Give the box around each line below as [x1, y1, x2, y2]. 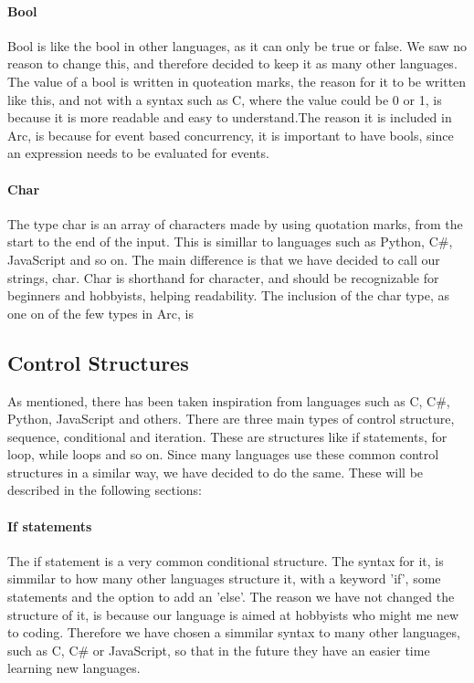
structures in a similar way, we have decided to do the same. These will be [7, 462, 424, 481]
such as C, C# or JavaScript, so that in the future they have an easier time [7, 640, 430, 659]
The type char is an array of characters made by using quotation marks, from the [7, 214, 463, 233]
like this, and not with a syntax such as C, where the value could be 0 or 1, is [7, 89, 442, 109]
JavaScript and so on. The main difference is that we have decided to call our [7, 249, 440, 268]
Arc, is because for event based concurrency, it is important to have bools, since [7, 125, 454, 144]
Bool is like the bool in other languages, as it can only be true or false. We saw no [7, 36, 468, 55]
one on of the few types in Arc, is [7, 303, 194, 322]
